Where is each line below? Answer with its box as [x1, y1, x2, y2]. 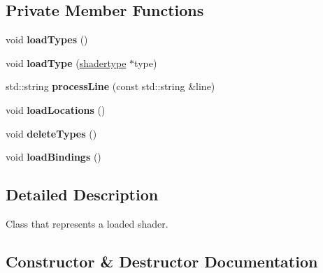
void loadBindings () [6, 149, 101, 164]
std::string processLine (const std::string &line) [6, 79, 215, 94]
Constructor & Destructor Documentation [6, 250, 318, 272]
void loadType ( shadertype [6, 55, 127, 70]
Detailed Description [6, 184, 159, 205]
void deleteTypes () [6, 126, 97, 140]
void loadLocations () [6, 102, 106, 117]
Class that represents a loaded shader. [6, 216, 168, 230]
